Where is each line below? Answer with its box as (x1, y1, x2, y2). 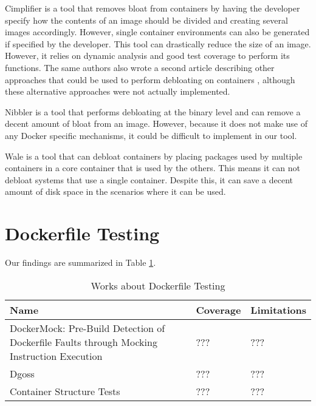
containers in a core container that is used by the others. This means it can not (5, 161, 300, 174)
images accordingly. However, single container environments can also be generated (5, 25, 310, 38)
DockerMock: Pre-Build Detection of (10, 320, 165, 335)
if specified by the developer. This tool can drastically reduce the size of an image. (5, 37, 311, 50)
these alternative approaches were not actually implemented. (5, 85, 230, 98)
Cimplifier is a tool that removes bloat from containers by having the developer (5, 2, 300, 14)
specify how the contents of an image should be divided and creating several (5, 13, 288, 26)
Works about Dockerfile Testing (91, 278, 225, 293)
